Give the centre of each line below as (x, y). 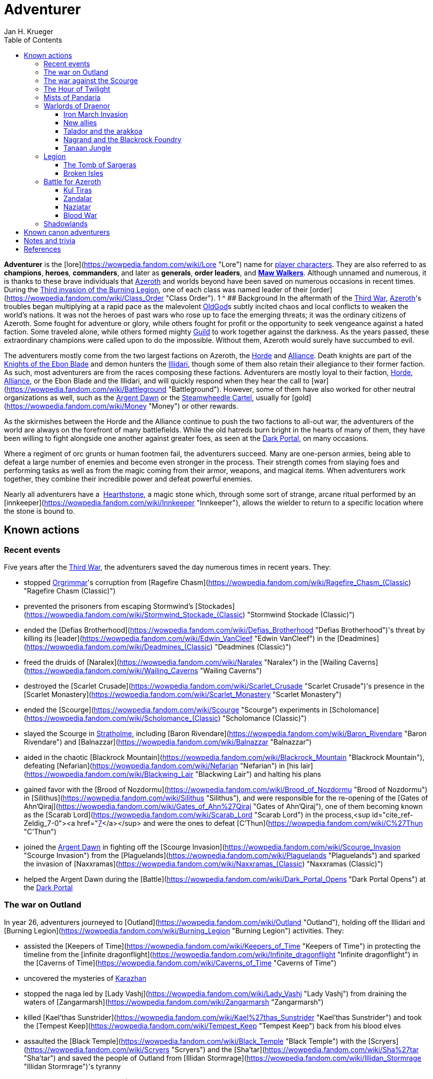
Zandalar (78, 198)
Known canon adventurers (67, 232)
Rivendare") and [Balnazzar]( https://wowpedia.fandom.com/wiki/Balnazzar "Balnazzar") (168, 742)
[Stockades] (215, 606)
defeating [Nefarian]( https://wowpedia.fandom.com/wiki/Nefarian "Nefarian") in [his (161, 765)
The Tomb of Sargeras (100, 164)
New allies (80, 122)
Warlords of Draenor (77, 106)
